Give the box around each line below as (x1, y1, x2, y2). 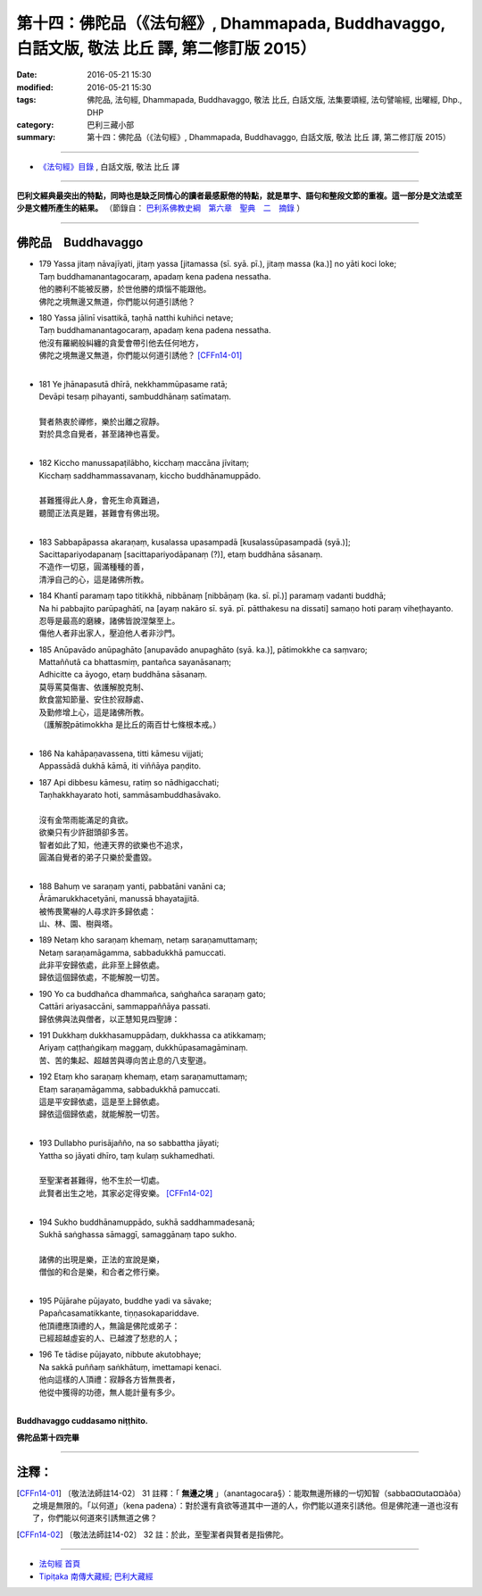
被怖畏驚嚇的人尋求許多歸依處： (38, 906, 156, 917)
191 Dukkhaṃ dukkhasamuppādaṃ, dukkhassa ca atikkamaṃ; (38, 1030, 267, 1041)
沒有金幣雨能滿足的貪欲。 (38, 814, 133, 825)
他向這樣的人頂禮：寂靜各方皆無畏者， (38, 1375, 180, 1385)
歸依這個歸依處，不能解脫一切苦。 (38, 972, 164, 983)
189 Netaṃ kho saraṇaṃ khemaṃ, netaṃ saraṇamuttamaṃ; (38, 935, 258, 945)
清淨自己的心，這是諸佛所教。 (38, 574, 149, 585)
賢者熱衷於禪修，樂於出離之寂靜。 (38, 416, 164, 428)
